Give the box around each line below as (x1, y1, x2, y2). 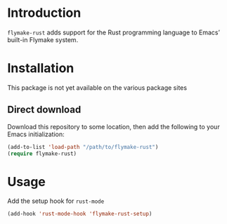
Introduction (7, 5, 82, 21)
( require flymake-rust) (7, 150, 77, 157)
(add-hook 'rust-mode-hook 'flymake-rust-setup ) (7, 211, 153, 218)
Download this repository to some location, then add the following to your (7, 122, 220, 131)
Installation (7, 60, 74, 77)
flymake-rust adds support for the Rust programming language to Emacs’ (7, 28, 220, 37)
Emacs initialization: (7, 130, 65, 138)
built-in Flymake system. (7, 35, 79, 44)
